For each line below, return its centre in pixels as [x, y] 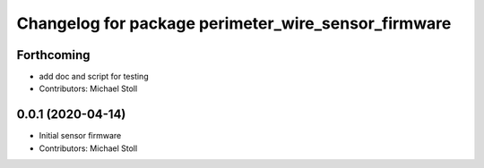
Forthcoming [53, 55]
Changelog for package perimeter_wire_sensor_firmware [234, 23]
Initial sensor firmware [80, 136]
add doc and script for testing [94, 77]
